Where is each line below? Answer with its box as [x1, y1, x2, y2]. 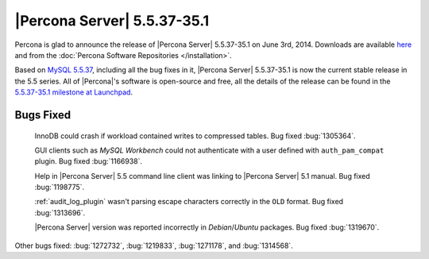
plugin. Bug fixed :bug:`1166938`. [34, 157, 143, 166]
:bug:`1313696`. [34, 207, 86, 218]
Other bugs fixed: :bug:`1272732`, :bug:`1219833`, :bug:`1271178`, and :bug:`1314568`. [14, 241, 293, 250]
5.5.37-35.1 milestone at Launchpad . [14, 87, 133, 97]
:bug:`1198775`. [34, 183, 85, 192]
